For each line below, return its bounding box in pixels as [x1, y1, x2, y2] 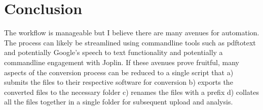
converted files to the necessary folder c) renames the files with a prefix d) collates [4, 86, 259, 97]
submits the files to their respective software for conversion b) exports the [4, 77, 233, 87]
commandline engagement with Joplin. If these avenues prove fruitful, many [4, 57, 239, 67]
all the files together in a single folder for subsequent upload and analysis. [4, 96, 233, 107]
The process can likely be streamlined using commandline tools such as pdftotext [4, 37, 256, 47]
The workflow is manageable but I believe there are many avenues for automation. [4, 27, 259, 38]
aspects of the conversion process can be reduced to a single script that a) [4, 67, 234, 77]
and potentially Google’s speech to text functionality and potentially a [4, 47, 223, 58]
